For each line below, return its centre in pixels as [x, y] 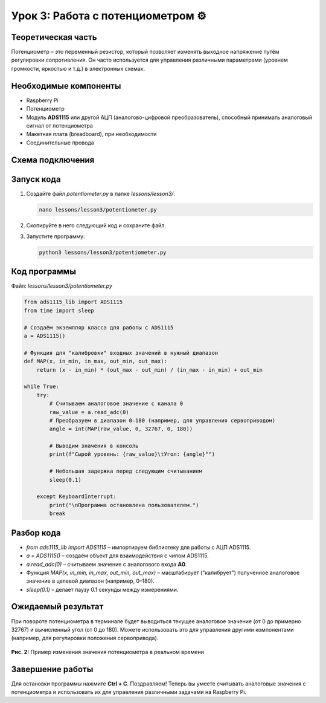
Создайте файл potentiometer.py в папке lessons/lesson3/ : [101, 193]
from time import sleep [59, 310]
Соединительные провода [60, 143]
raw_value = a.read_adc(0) [89, 412]
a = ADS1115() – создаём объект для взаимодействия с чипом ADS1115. [117, 556]
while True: [42, 387]
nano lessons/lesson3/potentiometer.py [98, 209]
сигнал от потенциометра [60, 125]
